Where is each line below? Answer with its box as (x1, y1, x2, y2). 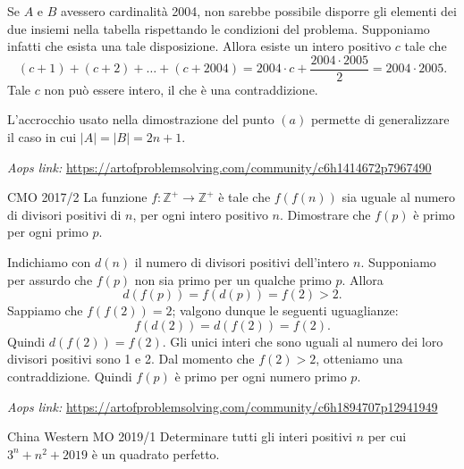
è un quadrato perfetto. (91, 444, 220, 463)
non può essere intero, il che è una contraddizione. (44, 80, 318, 98)
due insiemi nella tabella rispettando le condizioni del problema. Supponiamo (7, 19, 430, 38)
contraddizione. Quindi (7, 366, 132, 385)
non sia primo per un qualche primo (134, 270, 332, 289)
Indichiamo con (7, 253, 91, 271)
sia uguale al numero (342, 188, 456, 206)
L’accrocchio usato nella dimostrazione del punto (7, 110, 274, 129)
